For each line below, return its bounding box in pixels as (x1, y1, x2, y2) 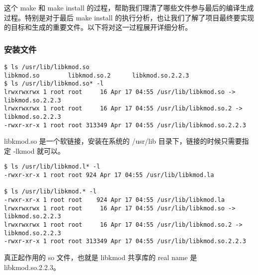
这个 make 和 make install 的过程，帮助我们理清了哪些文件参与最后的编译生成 (4, 2, 254, 12)
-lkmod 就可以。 (13, 145, 65, 156)
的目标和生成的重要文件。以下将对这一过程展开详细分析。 (4, 22, 192, 32)
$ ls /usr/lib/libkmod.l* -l (4, 163, 100, 171)
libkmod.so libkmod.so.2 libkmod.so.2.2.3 (4, 72, 189, 79)
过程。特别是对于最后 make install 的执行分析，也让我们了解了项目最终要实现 (4, 12, 255, 22)
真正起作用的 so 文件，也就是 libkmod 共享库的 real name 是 (4, 252, 197, 262)
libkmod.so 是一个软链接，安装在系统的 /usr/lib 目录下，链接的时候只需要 (4, 136, 242, 146)
